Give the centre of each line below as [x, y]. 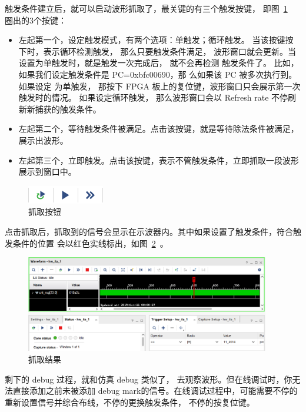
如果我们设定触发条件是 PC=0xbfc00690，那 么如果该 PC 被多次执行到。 [158, 74]
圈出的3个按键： [36, 20]
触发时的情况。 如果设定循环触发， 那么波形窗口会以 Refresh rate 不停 [153, 97]
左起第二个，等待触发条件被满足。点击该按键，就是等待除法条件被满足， [159, 129]
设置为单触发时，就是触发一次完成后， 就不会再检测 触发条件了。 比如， [159, 63]
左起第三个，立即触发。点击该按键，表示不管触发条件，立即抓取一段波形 [159, 160]
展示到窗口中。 [47, 172]
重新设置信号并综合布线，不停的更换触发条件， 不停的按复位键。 [130, 402]
